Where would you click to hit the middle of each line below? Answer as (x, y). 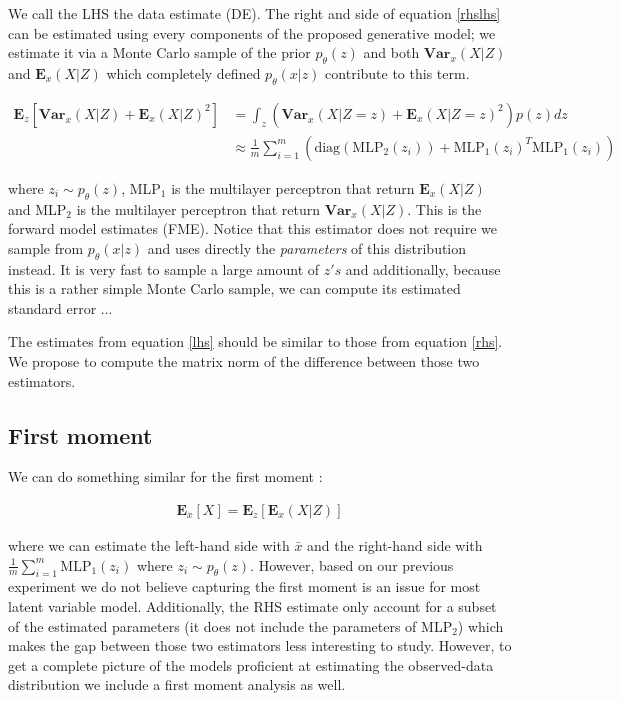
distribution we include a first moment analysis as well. (177, 684)
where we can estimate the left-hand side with (149, 545)
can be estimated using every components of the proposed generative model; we (252, 32)
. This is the (444, 208)
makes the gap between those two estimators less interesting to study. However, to (260, 645)
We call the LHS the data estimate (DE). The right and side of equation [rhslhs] (254, 13)
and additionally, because (423, 268)
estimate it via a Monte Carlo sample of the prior (159, 52)
